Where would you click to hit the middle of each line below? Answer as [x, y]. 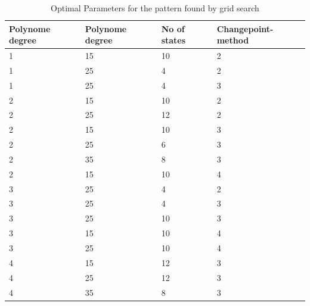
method [233, 40]
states [173, 40]
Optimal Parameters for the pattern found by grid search [155, 8]
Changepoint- [245, 28]
